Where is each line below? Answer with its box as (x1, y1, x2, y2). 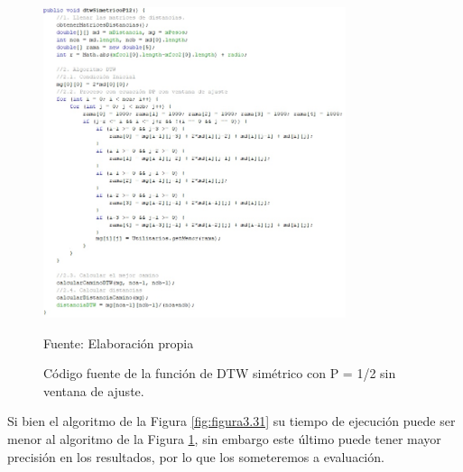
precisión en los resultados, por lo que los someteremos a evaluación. (7, 447, 384, 466)
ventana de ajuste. (43, 381, 144, 400)
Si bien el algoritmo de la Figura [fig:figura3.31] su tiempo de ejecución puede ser (7, 412, 456, 430)
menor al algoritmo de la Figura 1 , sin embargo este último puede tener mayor (7, 430, 441, 449)
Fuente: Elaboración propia (43, 333, 194, 352)
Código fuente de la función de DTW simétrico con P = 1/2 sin (43, 364, 396, 383)
